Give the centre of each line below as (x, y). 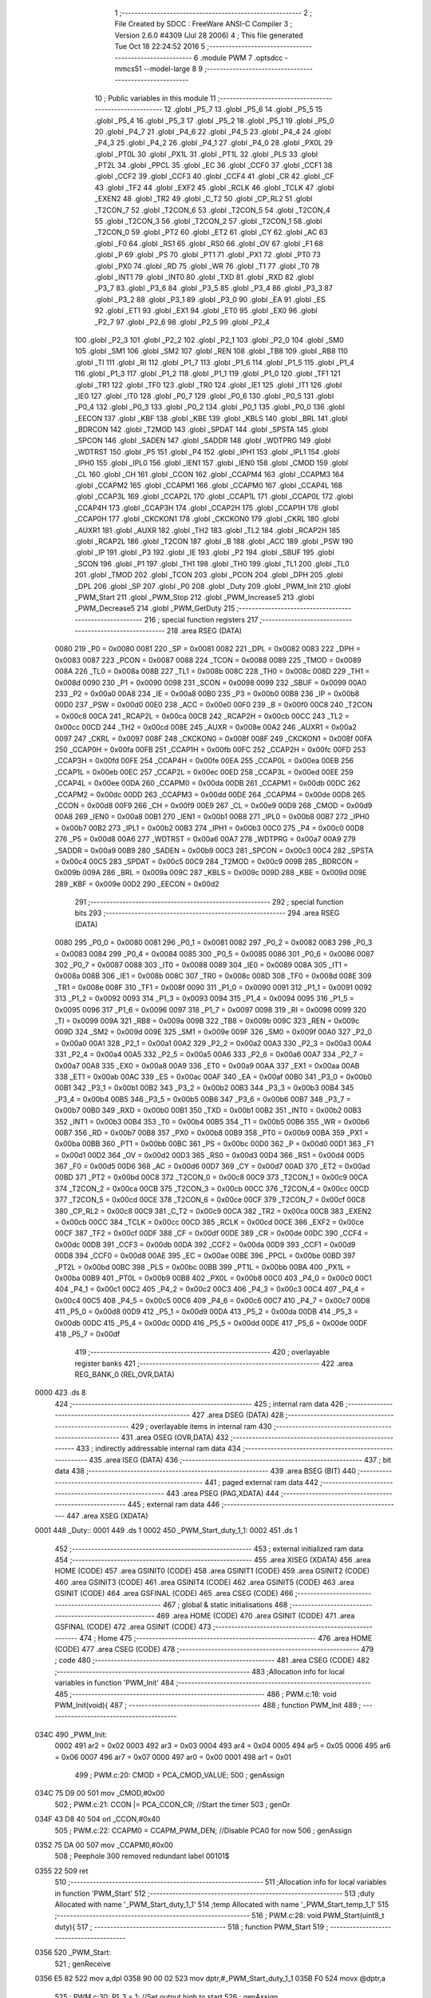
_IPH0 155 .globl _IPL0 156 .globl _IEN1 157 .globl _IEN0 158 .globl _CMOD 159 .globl (212, 463)
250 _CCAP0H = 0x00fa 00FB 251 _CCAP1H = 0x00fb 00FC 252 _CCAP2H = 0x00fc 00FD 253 (210, 750)
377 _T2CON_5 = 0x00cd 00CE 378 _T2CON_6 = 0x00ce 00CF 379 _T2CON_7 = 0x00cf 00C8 (210, 1200)
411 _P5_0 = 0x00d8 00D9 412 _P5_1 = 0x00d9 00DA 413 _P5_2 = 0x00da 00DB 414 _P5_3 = (207, 1311)
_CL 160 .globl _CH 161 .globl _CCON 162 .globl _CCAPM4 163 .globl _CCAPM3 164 (210, 474)
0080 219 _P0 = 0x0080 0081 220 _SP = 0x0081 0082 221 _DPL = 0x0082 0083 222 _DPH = (208, 649)
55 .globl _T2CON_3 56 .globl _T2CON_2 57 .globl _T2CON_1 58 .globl (208, 221)
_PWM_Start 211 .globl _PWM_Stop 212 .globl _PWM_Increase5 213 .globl (194, 597)
